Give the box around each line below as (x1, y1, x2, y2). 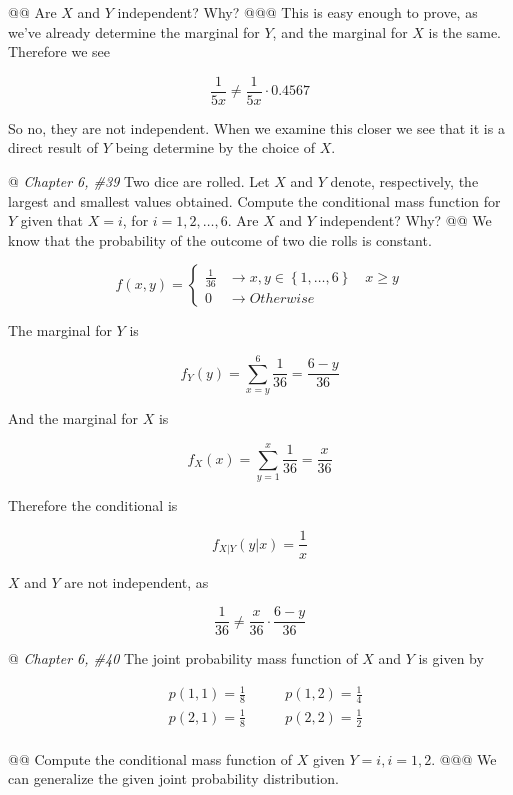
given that (20, 210, 84, 231)
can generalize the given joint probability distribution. (8, 768, 339, 789)
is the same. (428, 21, 502, 42)
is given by (418, 648, 484, 669)
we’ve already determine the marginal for (8, 21, 260, 42)
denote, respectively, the (330, 171, 479, 192)
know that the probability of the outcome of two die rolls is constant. (8, 229, 432, 250)
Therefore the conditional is (8, 494, 178, 515)
